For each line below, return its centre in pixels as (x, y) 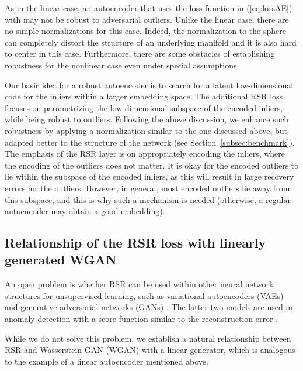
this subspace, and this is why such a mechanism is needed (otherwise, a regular (148, 199)
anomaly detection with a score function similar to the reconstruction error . (141, 319)
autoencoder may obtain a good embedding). (85, 211)
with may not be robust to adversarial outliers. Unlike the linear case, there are (147, 19)
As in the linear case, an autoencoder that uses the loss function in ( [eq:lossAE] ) (149, 8)
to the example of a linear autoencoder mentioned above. (107, 361)
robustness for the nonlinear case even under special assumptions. (122, 65)
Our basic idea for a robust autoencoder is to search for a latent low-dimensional (149, 85)
